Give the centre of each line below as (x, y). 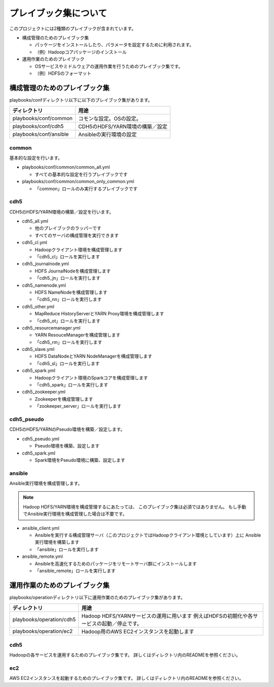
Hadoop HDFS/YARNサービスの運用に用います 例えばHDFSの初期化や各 (167, 616)
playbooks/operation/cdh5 (44, 619)
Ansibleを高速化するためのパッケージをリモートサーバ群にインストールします (116, 563)
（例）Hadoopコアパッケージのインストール (81, 52)
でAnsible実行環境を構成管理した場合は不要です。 (75, 514)
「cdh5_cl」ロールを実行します (67, 256)
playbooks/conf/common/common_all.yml (66, 167)
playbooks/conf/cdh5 (38, 126)
